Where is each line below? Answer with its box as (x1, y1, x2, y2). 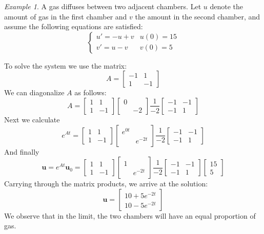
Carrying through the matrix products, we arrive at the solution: (4, 178, 208, 189)
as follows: (74, 87, 107, 98)
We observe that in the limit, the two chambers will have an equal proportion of (4, 210, 256, 221)
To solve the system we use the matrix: (4, 60, 127, 71)
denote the (210, 1, 243, 11)
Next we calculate (4, 114, 60, 124)
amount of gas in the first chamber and (4, 11, 127, 22)
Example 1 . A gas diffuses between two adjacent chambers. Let (4, 1, 201, 11)
